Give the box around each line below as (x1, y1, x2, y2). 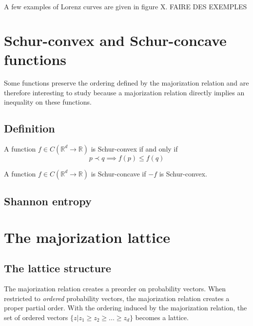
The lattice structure (4, 261, 111, 276)
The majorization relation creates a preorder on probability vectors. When (4, 283, 226, 294)
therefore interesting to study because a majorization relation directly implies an (4, 87, 245, 97)
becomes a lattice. (135, 312, 189, 323)
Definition (4, 121, 55, 136)
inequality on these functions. (4, 97, 92, 107)
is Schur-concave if (91, 168, 146, 178)
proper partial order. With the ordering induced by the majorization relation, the (4, 303, 247, 313)
